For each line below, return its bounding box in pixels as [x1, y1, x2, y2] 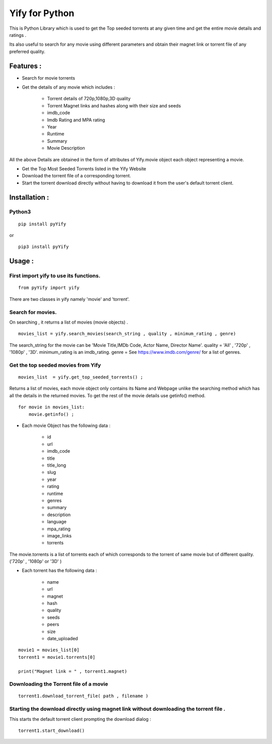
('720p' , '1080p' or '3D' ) [9, 559, 62, 565]
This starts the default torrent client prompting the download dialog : [9, 716, 151, 722]
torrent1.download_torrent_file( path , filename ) [18, 693, 149, 699]
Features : [9, 61, 42, 70]
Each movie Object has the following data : [22, 422, 111, 428]
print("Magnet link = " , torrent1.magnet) [18, 668, 127, 674]
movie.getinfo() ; [28, 411, 75, 417]
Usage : [9, 257, 34, 266]
